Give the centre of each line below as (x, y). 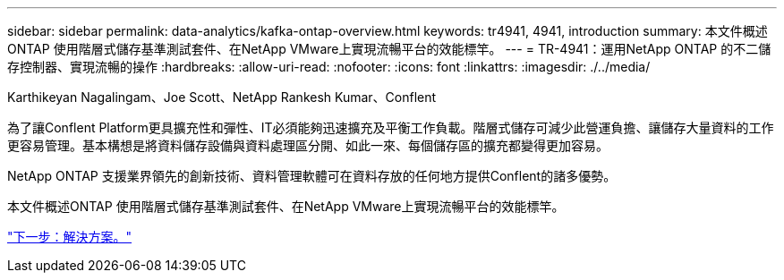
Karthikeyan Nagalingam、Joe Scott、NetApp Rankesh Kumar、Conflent (222, 97)
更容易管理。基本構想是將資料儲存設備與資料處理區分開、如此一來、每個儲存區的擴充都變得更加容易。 (308, 145)
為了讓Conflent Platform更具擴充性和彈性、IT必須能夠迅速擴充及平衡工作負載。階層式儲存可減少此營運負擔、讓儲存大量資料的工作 (391, 127)
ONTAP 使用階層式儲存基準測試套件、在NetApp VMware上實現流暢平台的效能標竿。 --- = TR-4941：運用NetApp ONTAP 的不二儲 (389, 49)
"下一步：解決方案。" (70, 237)
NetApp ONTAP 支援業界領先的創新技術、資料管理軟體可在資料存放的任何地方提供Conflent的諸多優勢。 (312, 176)
